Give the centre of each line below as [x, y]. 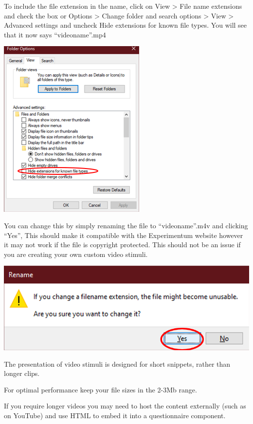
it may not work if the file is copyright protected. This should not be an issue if [122, 245]
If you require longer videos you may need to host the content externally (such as [125, 406]
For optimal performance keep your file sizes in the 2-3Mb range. [100, 389]
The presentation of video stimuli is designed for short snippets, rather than [117, 364]
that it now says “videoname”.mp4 [55, 34]
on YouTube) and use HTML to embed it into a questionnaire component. [115, 415]
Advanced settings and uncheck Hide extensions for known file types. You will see [126, 25]
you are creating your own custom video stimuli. [76, 254]
